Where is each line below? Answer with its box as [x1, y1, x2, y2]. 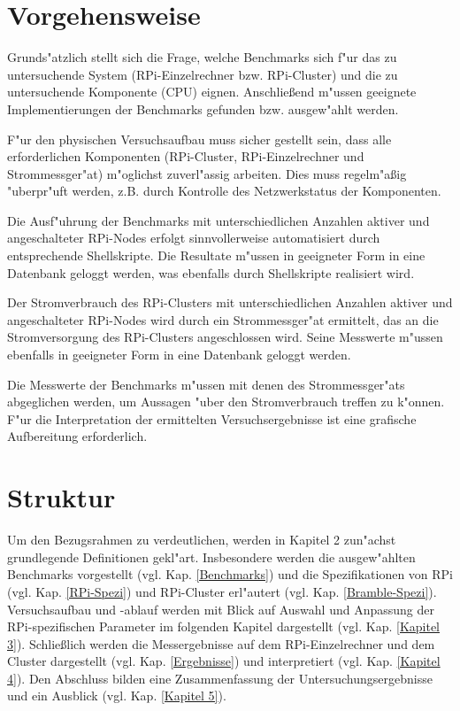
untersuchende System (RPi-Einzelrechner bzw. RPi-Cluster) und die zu [7, 65, 398, 83]
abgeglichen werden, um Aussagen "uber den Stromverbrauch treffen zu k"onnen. [7, 392, 445, 411]
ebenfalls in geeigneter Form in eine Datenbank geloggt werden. [7, 345, 351, 364]
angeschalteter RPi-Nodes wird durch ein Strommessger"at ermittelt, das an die [7, 310, 439, 328]
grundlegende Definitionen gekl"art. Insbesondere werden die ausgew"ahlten [7, 547, 416, 566]
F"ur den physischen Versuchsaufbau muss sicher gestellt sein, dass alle [7, 129, 392, 148]
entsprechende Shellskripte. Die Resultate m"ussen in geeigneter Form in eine [7, 246, 425, 265]
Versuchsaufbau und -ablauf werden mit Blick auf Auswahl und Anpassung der [7, 599, 434, 618]
